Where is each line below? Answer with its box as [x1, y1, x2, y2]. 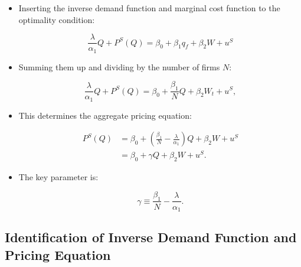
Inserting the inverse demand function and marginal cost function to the [18, 2, 280, 14]
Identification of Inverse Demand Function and [5, 228, 297, 246]
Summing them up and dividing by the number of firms [18, 60, 220, 73]
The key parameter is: [18, 171, 99, 183]
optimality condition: [18, 13, 95, 25]
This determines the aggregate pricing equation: [18, 109, 192, 121]
